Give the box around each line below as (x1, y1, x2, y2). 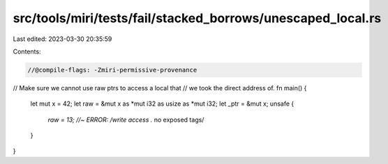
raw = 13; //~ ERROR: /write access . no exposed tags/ (47, 115, 204, 124)
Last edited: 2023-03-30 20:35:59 (13, 35, 112, 43)
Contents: (13, 47, 41, 56)
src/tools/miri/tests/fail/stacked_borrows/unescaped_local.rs (13, 10, 382, 26)
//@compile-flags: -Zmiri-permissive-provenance (27, 66, 197, 74)
